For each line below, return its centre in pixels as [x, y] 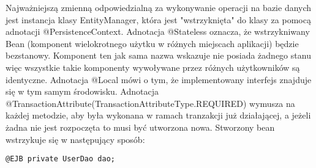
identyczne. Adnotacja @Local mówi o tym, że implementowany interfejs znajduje [159, 79]
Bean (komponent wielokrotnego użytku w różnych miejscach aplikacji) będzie [152, 43]
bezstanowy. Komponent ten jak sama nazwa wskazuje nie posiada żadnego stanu [158, 55]
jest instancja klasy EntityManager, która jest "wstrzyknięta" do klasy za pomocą [158, 19]
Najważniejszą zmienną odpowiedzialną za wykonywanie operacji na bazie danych [159, 7]
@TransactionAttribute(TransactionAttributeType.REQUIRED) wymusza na [150, 103]
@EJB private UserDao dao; [60, 159]
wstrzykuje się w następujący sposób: [75, 139]
